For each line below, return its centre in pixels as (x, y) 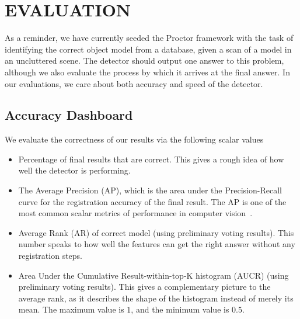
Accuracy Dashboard (69, 115)
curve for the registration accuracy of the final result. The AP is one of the (152, 201)
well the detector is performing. (74, 170)
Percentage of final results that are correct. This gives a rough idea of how (151, 159)
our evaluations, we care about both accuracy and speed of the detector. (134, 83)
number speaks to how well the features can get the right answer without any (157, 244)
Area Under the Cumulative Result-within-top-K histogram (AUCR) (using (154, 275)
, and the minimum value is (180, 309)
